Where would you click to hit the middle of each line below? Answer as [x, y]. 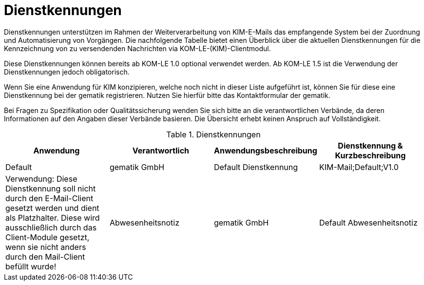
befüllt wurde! [31, 266]
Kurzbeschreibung [370, 155]
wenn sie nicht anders [46, 247]
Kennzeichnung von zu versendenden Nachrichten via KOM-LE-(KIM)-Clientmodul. [137, 48]
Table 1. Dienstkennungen [213, 134]
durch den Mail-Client [45, 256]
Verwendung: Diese [41, 179]
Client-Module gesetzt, [48, 237]
